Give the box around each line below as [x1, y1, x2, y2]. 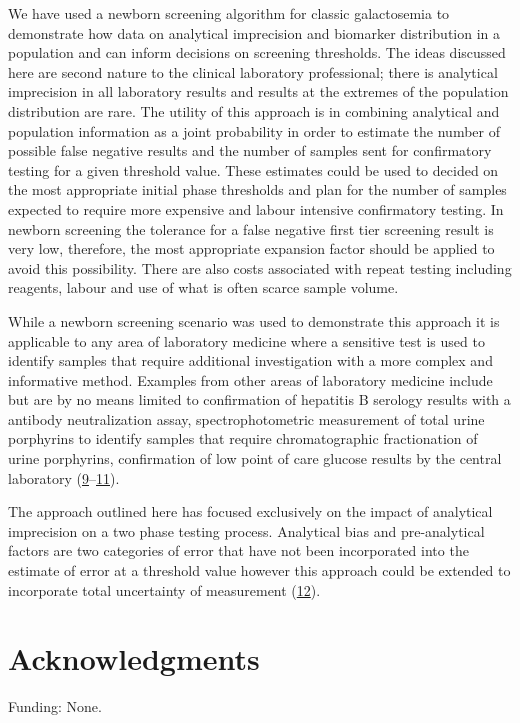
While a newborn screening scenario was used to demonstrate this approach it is [8, 310, 500, 331]
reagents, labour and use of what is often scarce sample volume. [8, 277, 399, 298]
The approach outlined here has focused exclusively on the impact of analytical [8, 501, 493, 522]
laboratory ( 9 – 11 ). [8, 467, 120, 488]
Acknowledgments [8, 638, 260, 679]
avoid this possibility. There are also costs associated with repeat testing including [8, 257, 512, 278]
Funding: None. [8, 696, 102, 717]
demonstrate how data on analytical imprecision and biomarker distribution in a [8, 22, 501, 43]
